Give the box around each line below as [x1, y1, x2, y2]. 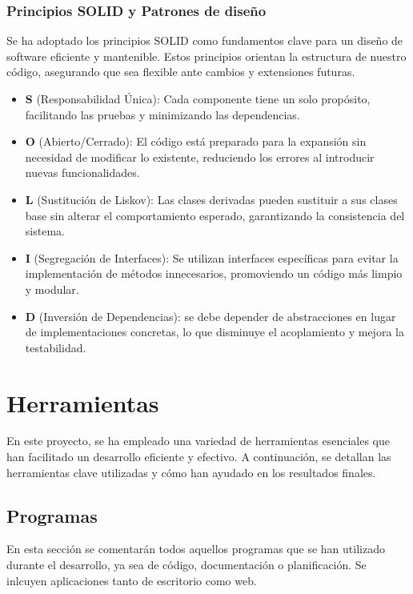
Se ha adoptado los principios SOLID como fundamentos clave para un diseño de [6, 32, 403, 49]
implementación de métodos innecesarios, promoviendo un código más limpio [25, 265, 403, 282]
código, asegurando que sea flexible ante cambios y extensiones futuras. [6, 63, 355, 80]
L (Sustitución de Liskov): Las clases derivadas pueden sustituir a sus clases [25, 191, 398, 207]
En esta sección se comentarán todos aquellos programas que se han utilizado [6, 540, 385, 557]
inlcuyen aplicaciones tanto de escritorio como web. [6, 572, 257, 588]
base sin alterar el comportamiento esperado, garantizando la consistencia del [25, 207, 405, 223]
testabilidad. [25, 339, 86, 355]
